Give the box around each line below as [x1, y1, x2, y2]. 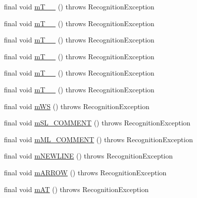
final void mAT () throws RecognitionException [4, 184, 149, 194]
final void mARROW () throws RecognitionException [4, 167, 167, 177]
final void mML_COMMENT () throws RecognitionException [4, 134, 193, 144]
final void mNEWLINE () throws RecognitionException [4, 151, 173, 161]
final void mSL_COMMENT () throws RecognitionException [4, 118, 191, 128]
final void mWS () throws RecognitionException [4, 101, 149, 111]
